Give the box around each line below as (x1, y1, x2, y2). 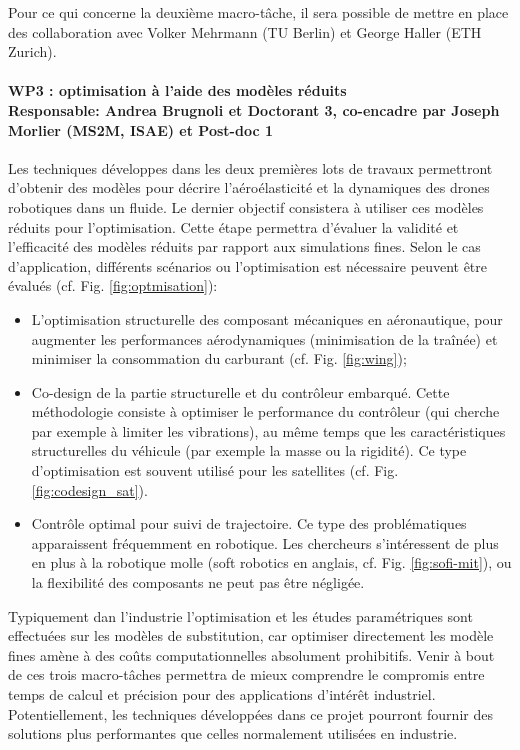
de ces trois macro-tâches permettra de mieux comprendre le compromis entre (8, 664, 485, 685)
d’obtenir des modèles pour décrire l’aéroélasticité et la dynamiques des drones (8, 177, 490, 198)
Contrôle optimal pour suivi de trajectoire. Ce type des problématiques (31, 513, 467, 534)
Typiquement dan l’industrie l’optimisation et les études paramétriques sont (8, 605, 473, 626)
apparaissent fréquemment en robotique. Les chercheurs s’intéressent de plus (31, 532, 499, 553)
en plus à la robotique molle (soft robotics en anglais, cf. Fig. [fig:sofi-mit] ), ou (31, 552, 512, 573)
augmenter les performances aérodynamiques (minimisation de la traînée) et (31, 328, 498, 349)
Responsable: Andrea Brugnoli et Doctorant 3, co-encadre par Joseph (8, 99, 500, 120)
